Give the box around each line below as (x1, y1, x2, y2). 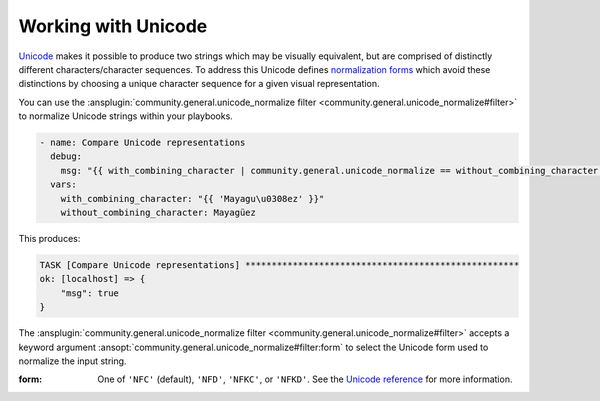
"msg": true (60, 287, 120, 299)
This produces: (18, 233, 81, 245)
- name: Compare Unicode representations (39, 137, 246, 149)
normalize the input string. (18, 355, 127, 367)
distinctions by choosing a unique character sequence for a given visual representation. (18, 78, 380, 90)
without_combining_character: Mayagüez (60, 207, 257, 219)
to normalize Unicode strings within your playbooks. (18, 110, 234, 122)
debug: (50, 151, 83, 162)
